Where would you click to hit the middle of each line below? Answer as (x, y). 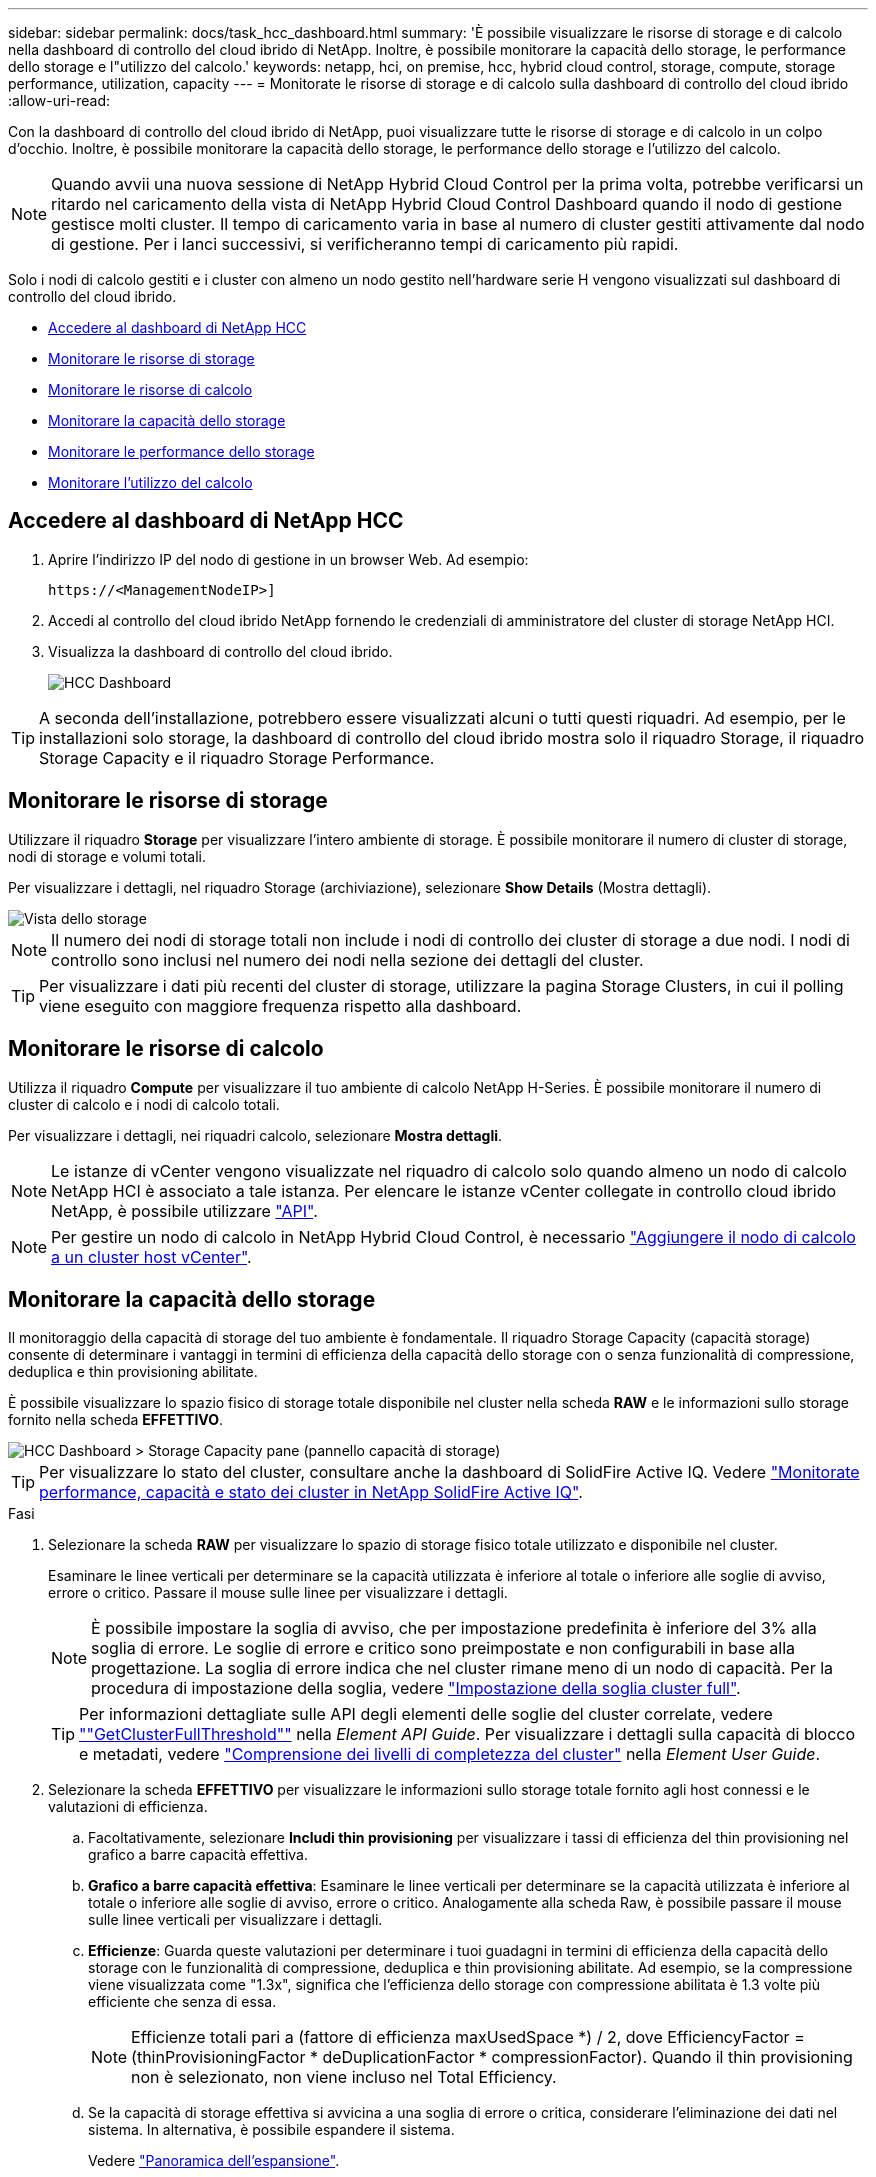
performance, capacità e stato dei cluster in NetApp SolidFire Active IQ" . (311, 1492)
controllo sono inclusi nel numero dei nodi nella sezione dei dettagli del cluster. (347, 959)
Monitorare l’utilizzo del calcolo (150, 482)
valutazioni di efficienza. (128, 1807)
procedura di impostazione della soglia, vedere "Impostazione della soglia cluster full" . (416, 1688)
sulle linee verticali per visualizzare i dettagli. (235, 1920)
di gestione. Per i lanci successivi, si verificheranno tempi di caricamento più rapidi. (365, 244)
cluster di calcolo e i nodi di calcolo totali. (144, 1104)
